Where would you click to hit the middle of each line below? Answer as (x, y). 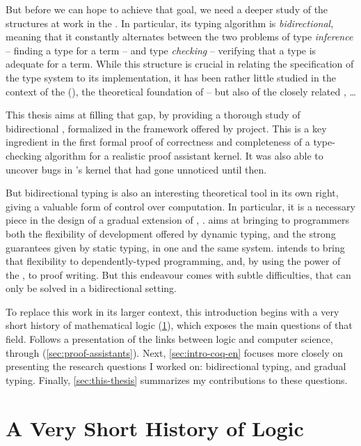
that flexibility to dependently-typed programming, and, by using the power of (173, 261)
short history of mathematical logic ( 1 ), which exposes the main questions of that (179, 325)
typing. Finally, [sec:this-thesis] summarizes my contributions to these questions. (177, 379)
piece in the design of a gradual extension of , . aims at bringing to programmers (178, 220)
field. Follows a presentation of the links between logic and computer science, (169, 339)
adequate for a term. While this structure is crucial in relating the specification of (180, 64)
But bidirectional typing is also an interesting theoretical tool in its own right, (172, 193)
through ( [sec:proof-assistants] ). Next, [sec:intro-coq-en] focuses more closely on (175, 352)
